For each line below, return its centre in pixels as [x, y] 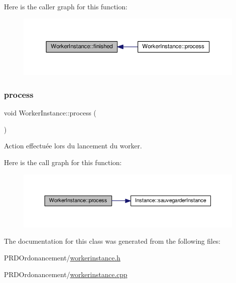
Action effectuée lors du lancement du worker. [73, 146]
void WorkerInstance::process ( [50, 113]
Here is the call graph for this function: [63, 162]
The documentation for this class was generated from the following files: [112, 241]
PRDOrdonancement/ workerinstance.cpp [66, 274]
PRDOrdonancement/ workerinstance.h [62, 257]
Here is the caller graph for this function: [66, 6]
